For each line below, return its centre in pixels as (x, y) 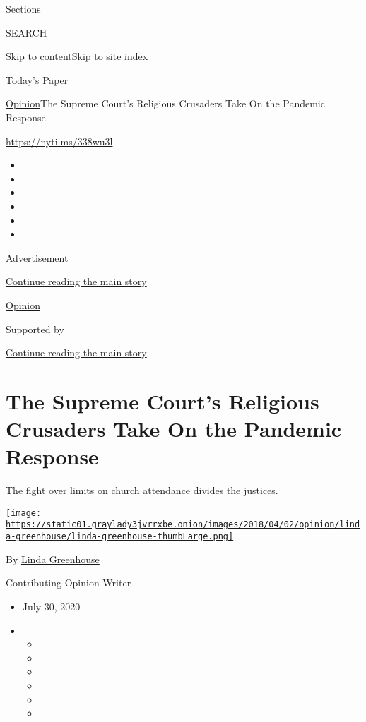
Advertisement (37, 257)
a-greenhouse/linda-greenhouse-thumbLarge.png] (120, 537)
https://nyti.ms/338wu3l (59, 141)
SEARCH (26, 32)
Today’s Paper (37, 79)
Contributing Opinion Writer (69, 583)
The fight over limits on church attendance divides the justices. (142, 490)
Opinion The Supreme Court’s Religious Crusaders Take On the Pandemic (165, 103)
